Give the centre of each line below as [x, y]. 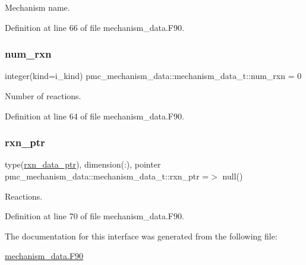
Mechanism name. [37, 7]
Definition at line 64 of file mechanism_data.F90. [94, 116]
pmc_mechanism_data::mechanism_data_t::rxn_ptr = [107, 176]
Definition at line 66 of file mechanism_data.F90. [94, 27]
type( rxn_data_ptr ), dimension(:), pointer [83, 164]
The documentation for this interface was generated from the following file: [141, 236]
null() [233, 176]
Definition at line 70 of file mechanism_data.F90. [94, 216]
